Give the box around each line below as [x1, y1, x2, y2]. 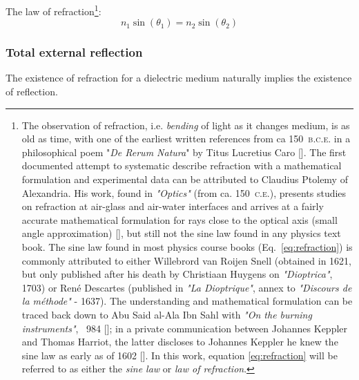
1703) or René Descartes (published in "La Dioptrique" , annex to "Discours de [21, 280, 352, 294]
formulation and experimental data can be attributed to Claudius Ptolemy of [21, 172, 348, 187]
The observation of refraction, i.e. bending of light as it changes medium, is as [21, 117, 350, 132]
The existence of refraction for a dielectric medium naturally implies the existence [6, 70, 352, 85]
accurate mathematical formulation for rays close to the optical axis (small [21, 212, 338, 227]
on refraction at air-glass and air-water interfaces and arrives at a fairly [21, 199, 324, 213]
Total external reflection [6, 44, 143, 61]
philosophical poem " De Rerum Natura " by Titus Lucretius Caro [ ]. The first [21, 144, 347, 159]
